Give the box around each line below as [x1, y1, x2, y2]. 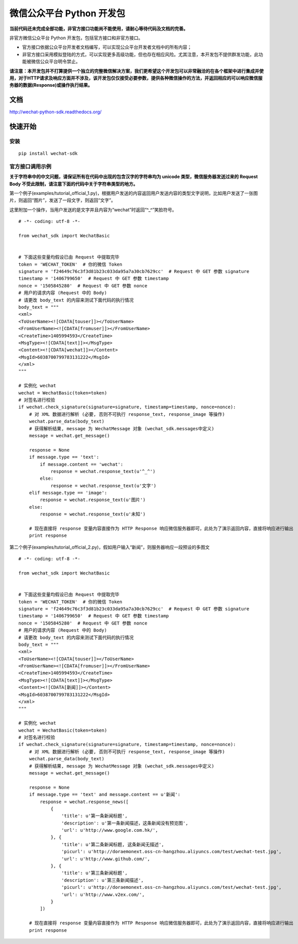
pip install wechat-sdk [18, 151, 78, 157]
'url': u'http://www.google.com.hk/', [61, 827, 158, 833]
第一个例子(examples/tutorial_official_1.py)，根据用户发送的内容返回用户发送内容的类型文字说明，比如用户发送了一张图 [9, 190, 258, 196]
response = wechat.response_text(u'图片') [40, 497, 146, 503]
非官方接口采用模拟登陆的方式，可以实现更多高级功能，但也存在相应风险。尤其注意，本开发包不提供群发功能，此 [22, 51, 259, 57]
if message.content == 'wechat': [40, 461, 123, 467]
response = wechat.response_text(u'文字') [50, 483, 156, 488]
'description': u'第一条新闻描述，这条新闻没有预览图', [61, 820, 188, 826]
